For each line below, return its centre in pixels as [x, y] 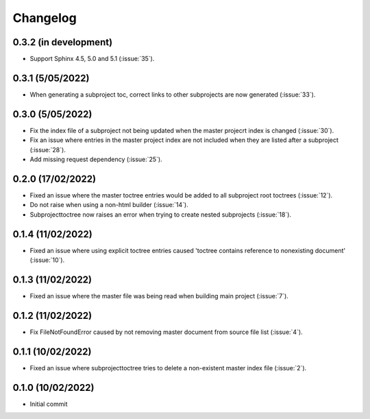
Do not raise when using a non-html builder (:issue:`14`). [109, 205]
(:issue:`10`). [47, 260]
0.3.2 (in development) [63, 42]
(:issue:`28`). [48, 149]
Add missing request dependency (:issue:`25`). [96, 159]
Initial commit [49, 404]
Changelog [45, 18]
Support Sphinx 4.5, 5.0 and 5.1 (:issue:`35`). [92, 59]
